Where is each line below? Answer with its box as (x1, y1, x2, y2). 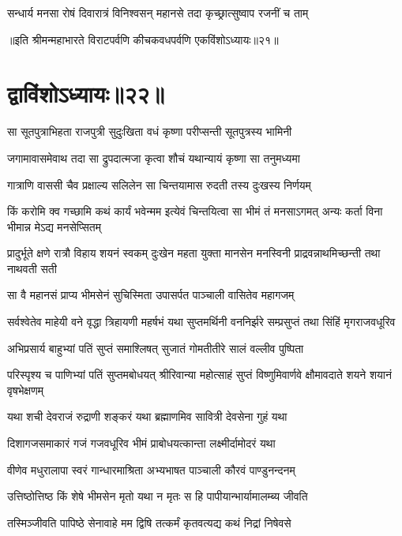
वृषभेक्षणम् (7, 381, 43, 398)
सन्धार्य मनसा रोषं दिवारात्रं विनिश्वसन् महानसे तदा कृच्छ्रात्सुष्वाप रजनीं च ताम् (7, 5, 309, 21)
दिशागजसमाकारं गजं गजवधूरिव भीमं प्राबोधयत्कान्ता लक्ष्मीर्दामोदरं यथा (7, 435, 276, 452)
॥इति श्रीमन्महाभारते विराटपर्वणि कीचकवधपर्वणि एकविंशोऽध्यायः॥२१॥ (7, 31, 279, 47)
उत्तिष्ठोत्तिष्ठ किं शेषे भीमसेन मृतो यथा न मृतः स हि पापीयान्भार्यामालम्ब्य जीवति (7, 488, 308, 504)
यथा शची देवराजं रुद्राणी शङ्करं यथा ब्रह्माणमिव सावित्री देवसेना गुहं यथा (7, 408, 287, 425)
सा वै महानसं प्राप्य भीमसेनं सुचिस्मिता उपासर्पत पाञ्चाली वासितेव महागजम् (7, 287, 295, 303)
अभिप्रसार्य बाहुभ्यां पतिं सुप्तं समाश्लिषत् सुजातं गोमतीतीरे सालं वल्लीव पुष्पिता (7, 339, 304, 356)
